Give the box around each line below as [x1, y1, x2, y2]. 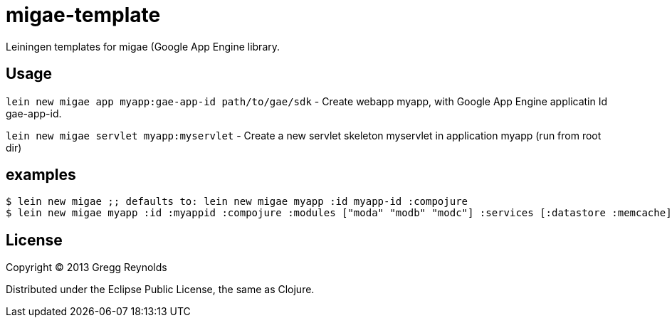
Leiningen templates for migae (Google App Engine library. [6, 40, 280, 53]
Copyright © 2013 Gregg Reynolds [6, 261, 167, 274]
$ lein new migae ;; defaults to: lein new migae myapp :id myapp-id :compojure [6, 196, 468, 208]
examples [6, 166, 76, 184]
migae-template [6, 3, 161, 27]
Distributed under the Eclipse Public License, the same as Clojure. [6, 283, 315, 296]
